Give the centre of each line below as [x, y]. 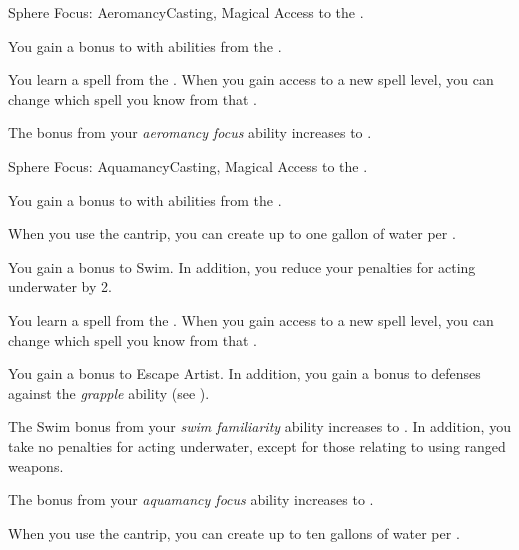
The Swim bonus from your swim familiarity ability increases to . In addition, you [259, 426]
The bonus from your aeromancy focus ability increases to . [190, 132]
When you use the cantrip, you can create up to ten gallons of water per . [234, 532]
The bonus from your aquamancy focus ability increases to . [191, 499]
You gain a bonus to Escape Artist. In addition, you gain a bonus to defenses [244, 373]
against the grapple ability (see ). [109, 392]
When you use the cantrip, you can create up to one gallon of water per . [232, 233]
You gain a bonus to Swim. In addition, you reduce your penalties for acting [242, 266]
